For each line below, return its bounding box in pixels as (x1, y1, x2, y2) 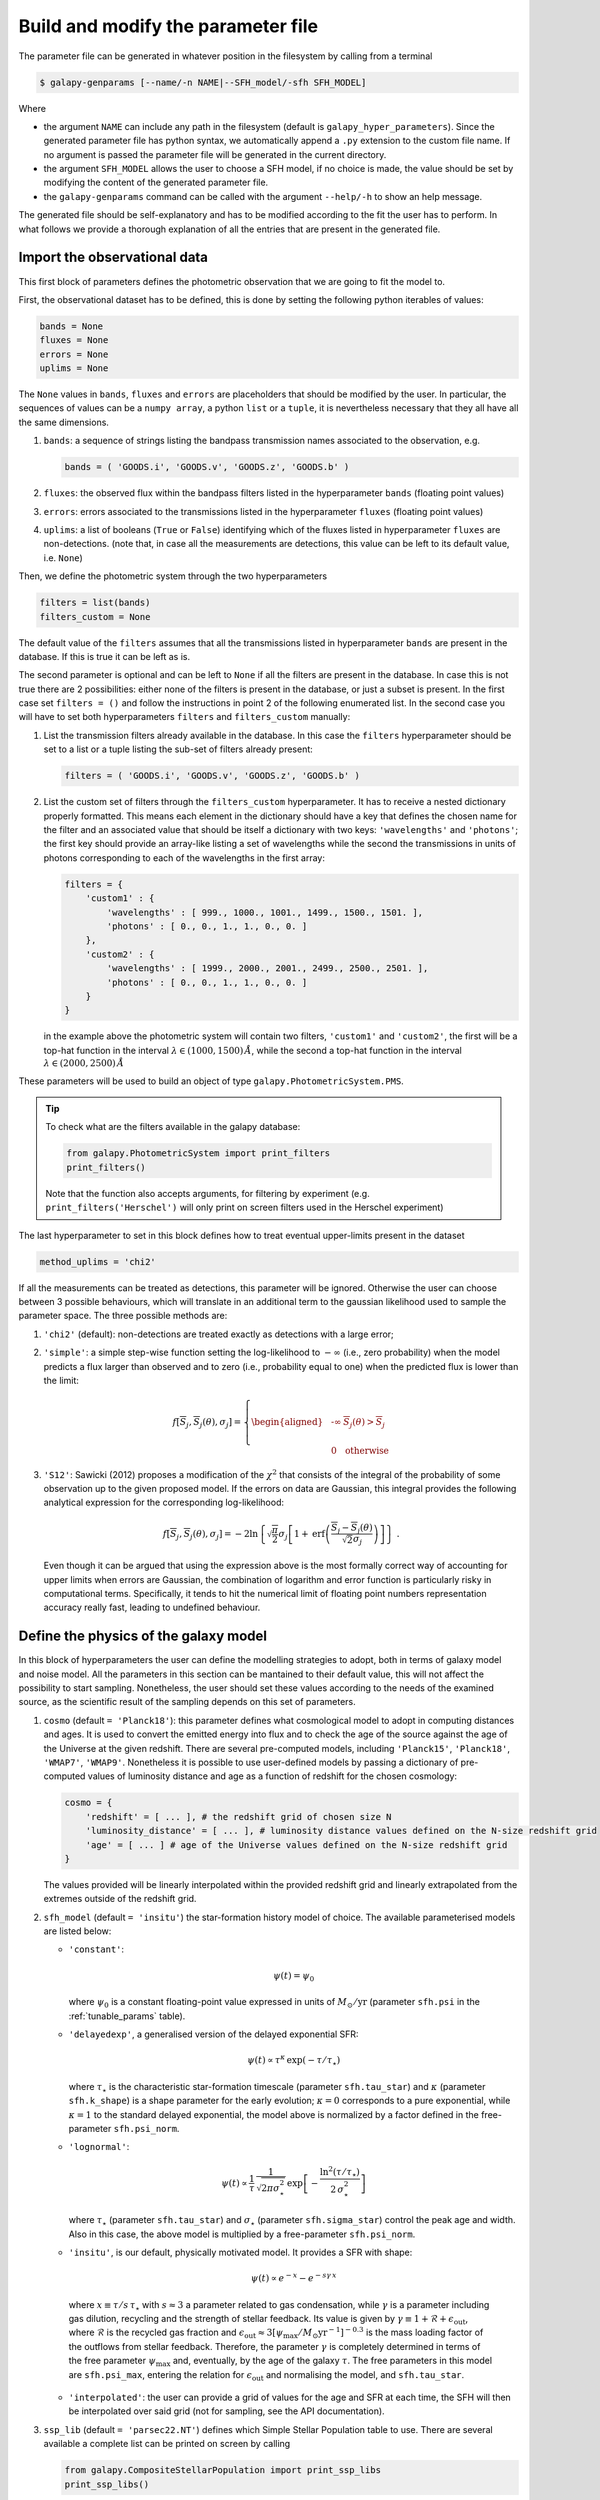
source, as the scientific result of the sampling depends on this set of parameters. (18, 1696, 357, 1708)
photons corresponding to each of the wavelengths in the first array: (43, 851, 325, 864)
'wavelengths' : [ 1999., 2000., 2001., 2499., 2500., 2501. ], (106, 963, 429, 974)
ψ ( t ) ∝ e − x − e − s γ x (250, 2271, 337, 2284)
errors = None (39, 348, 109, 360)
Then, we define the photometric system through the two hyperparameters (18, 570, 328, 582)
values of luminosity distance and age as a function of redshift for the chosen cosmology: (87, 1770, 458, 1782)
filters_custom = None (39, 611, 151, 622)
